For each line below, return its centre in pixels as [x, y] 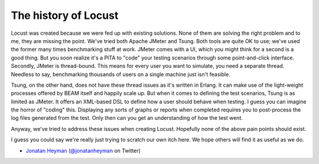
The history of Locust [65, 15]
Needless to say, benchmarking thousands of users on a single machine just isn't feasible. [121, 74]
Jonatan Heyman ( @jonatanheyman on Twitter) [83, 150]
